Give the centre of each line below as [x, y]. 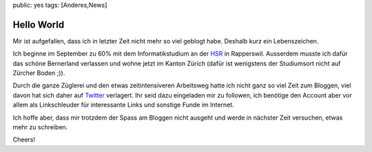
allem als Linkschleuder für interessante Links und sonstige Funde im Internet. [123, 105]
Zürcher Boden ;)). [39, 73]
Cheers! [24, 140]
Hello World [39, 24]
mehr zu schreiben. [40, 127]
